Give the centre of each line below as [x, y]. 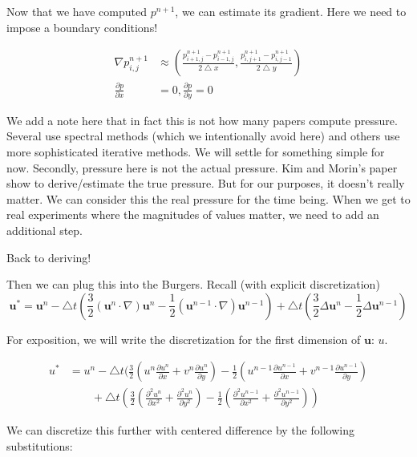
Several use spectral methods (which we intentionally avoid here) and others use [203, 136]
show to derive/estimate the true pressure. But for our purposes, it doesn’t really [206, 183]
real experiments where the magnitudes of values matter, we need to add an [193, 214]
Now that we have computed [77, 11]
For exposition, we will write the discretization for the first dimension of [184, 339]
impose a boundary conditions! [82, 27]
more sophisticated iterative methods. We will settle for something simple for [196, 152]
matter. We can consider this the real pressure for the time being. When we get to [208, 198]
